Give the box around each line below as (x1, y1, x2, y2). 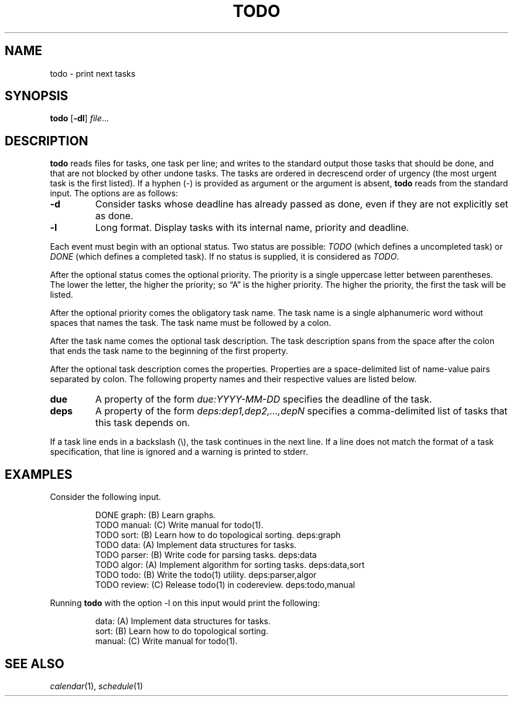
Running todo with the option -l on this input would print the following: (50, 598, 320, 608)
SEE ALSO (5, 656, 64, 671)
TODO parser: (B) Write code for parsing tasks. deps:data (95, 550, 317, 560)
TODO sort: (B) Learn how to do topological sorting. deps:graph (95, 530, 341, 540)
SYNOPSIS (5, 89, 69, 104)
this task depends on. (95, 417, 190, 429)
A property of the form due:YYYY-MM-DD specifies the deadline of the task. (95, 393, 432, 406)
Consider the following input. (50, 492, 161, 502)
